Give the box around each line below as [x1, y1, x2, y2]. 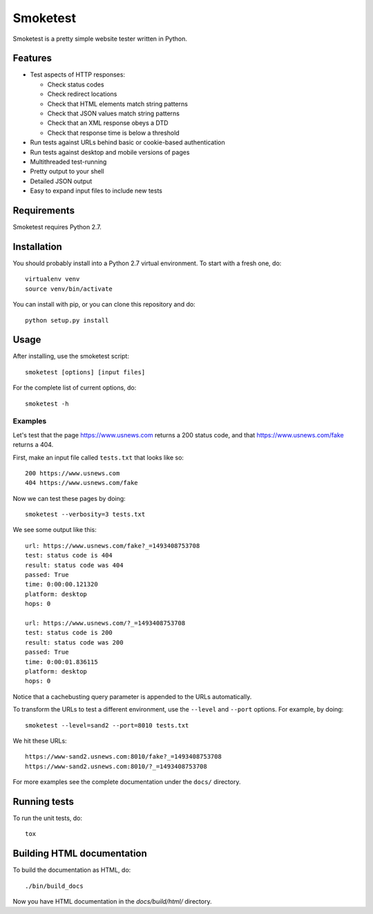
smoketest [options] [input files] [25, 368, 146, 376]
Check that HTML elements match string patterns [47, 99, 188, 108]
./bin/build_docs [25, 882, 84, 890]
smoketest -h [25, 399, 69, 408]
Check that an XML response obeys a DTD [47, 119, 169, 127]
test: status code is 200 [25, 629, 113, 637]
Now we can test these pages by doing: [12, 494, 126, 502]
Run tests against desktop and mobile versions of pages [30, 148, 190, 156]
